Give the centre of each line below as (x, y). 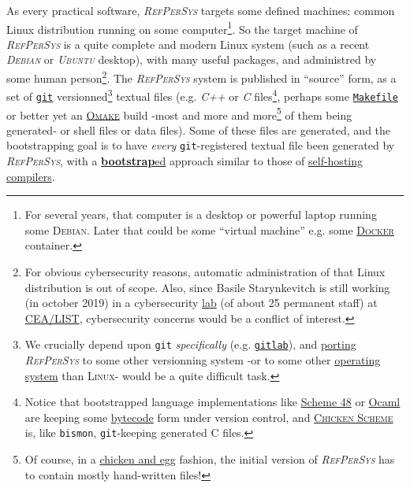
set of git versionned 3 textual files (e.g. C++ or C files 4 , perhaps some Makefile (202, 95)
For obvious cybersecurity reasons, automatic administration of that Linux (205, 272)
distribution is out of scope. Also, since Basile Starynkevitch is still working (207, 287)
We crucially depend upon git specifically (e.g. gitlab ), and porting (190, 344)
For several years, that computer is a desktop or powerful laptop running (201, 214)
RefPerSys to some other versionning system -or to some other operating (203, 360)
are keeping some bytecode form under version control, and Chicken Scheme (209, 417)
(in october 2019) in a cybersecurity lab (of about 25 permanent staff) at (201, 303)
